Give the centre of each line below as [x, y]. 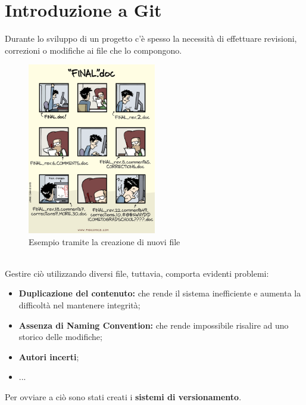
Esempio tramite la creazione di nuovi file [104, 241]
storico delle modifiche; [60, 337]
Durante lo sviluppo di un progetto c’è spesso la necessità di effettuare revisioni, [151, 38]
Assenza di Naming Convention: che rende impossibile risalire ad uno [154, 325]
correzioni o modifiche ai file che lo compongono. [93, 50]
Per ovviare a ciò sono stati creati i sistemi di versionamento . [123, 396]
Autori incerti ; [49, 356]
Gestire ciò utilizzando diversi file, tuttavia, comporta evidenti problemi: [137, 273]
